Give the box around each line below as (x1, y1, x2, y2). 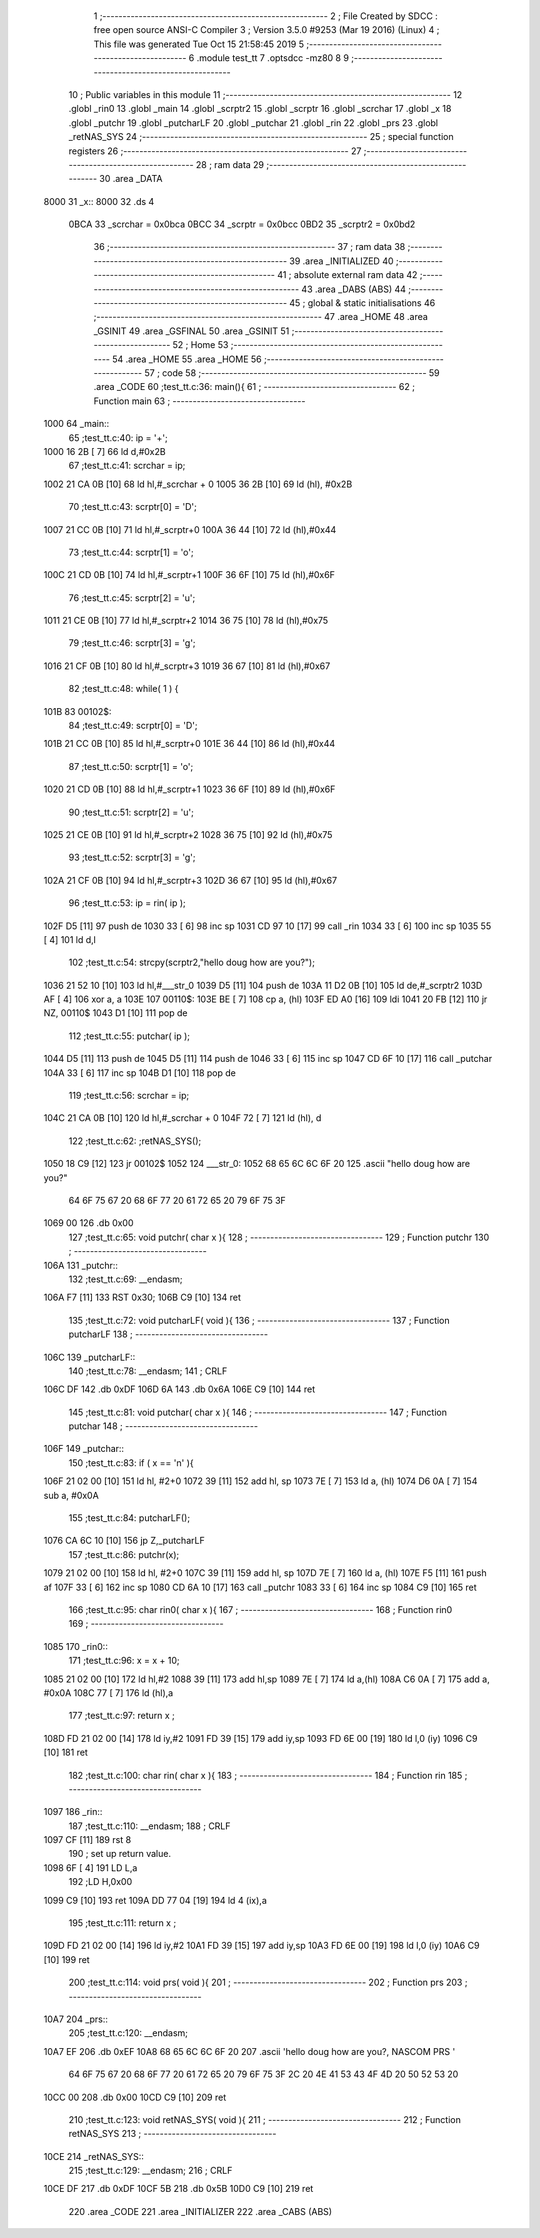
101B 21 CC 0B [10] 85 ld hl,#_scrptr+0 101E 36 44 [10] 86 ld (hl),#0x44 (43, 738, 336, 750)
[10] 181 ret (43, 1746, 89, 1759)
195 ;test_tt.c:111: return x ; (68, 1917, 177, 1929)
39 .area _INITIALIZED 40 (289, 255, 394, 267)
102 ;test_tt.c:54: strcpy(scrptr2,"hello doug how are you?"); (68, 956, 315, 969)
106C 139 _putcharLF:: (43, 1351, 136, 1363)
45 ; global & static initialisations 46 (289, 297, 436, 309)
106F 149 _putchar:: (43, 1443, 125, 1455)
